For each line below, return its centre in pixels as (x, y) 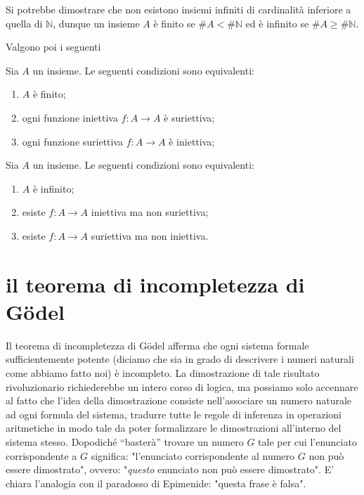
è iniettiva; (192, 141)
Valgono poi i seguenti (53, 47)
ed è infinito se (277, 23)
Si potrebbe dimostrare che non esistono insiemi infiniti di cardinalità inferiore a (178, 9)
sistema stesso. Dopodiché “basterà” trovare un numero (125, 442)
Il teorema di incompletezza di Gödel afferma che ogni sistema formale (157, 345)
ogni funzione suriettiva (73, 141)
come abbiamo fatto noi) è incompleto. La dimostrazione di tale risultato (163, 373)
